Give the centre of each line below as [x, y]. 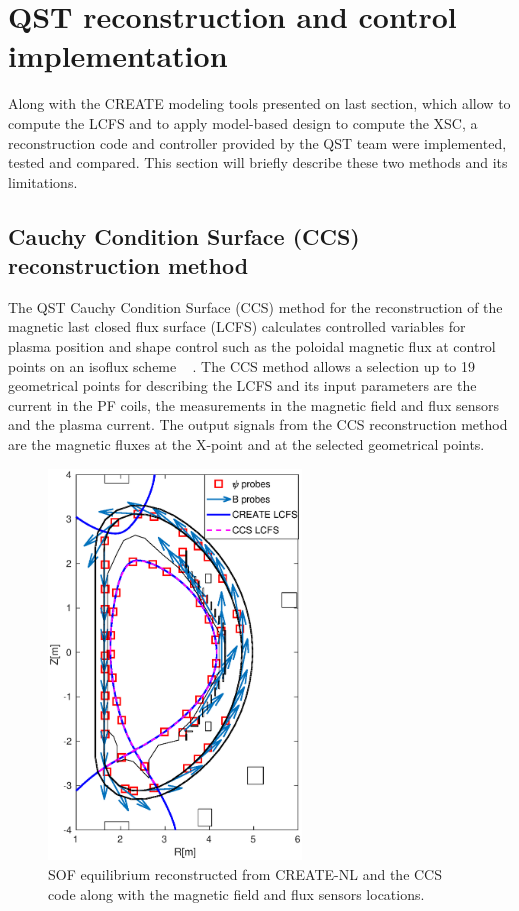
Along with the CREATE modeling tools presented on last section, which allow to [259, 103]
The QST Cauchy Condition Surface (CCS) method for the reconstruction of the [255, 306]
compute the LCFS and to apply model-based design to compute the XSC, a [243, 122]
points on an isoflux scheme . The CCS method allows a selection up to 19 [242, 365]
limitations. [43, 181]
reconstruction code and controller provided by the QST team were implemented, [257, 142]
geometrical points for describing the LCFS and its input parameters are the [242, 385]
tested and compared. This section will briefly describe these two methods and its [258, 162]
